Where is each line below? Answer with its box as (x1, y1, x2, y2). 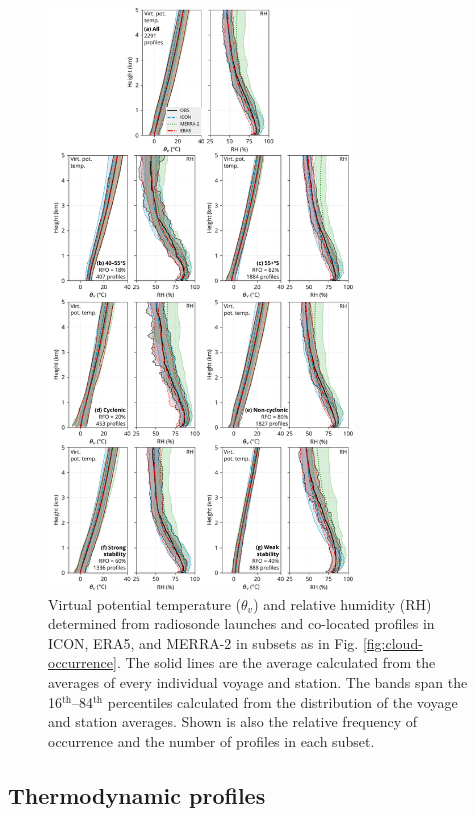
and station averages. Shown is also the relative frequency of (48, 711, 418, 732)
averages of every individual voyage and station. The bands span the (48, 672, 468, 693)
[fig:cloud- (362, 632, 423, 653)
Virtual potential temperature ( (48, 593, 242, 614)
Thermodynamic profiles (8, 779, 266, 810)
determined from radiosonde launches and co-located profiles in (48, 613, 435, 634)
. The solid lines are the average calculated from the (116, 652, 436, 673)
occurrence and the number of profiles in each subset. (48, 730, 375, 751)
